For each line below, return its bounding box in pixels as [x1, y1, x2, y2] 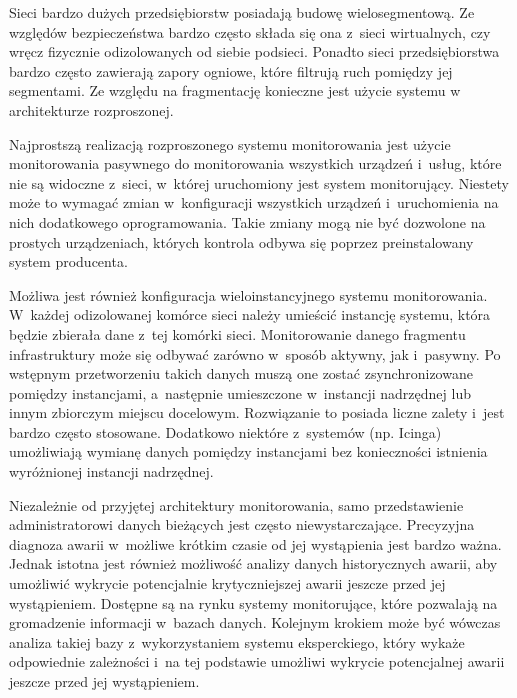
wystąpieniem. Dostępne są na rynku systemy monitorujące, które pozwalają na [9, 592, 498, 613]
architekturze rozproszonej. [9, 99, 174, 120]
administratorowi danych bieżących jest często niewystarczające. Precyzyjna [9, 514, 475, 535]
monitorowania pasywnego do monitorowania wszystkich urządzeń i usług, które [9, 153, 502, 174]
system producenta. [9, 251, 128, 272]
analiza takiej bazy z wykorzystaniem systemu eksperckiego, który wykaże [9, 631, 465, 652]
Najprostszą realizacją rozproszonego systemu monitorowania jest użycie [9, 133, 451, 154]
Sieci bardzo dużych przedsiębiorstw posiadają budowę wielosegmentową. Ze [9, 2, 475, 22]
